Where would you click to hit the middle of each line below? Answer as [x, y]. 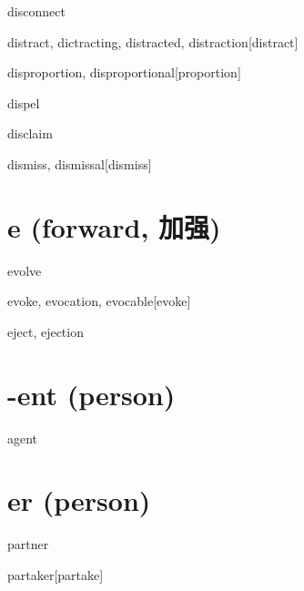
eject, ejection [46, 331]
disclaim [30, 133]
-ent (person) [91, 394]
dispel [24, 102]
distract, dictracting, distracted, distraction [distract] [153, 41]
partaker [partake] [56, 574]
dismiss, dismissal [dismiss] [80, 163]
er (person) [79, 500]
